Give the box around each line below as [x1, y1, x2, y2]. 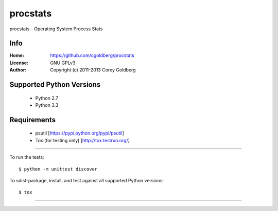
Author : [9, 67, 27, 73]
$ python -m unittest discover [19, 166, 98, 172]
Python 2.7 [35, 95, 59, 101]
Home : [9, 52, 24, 59]
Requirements [9, 116, 56, 124]
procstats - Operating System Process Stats [9, 26, 103, 32]
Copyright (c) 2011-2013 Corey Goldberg [50, 67, 136, 73]
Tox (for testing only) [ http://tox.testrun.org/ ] [35, 137, 130, 143]
